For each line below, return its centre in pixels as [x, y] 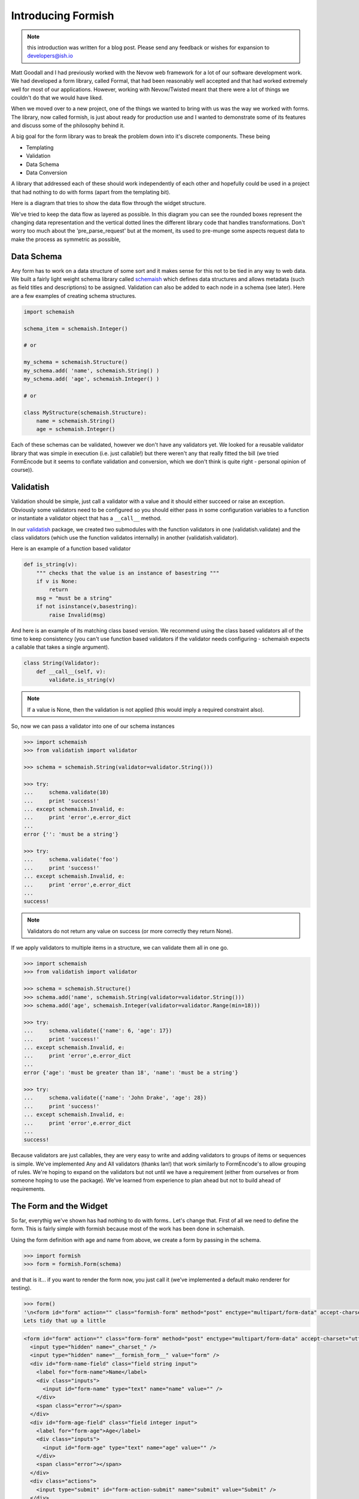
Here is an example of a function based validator [71, 549]
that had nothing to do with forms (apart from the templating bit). [91, 192]
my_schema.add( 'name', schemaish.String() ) [92, 371]
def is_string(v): [51, 565]
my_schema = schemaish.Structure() [76, 362]
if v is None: [57, 581]
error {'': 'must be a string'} [71, 834]
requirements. [28, 1189]
